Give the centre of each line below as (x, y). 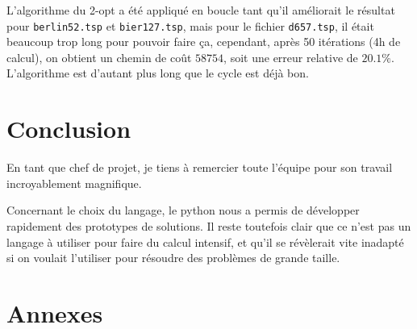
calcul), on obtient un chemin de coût (99, 57)
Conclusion (69, 129)
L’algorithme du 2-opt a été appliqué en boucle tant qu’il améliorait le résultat (201, 10)
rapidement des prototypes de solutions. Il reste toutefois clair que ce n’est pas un (209, 225)
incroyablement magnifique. (74, 183)
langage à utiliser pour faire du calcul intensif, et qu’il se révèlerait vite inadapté (205, 242)
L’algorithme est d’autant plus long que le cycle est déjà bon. (158, 73)
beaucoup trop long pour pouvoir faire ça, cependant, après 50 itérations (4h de (204, 42)
